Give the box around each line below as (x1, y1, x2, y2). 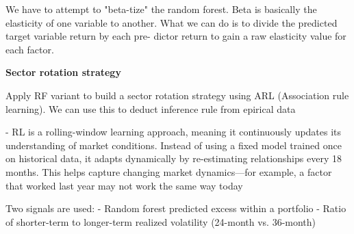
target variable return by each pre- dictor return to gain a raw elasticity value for (5, 29, 346, 43)
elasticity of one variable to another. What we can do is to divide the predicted (5, 15, 338, 29)
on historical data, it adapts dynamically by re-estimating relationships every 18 (5, 151, 342, 166)
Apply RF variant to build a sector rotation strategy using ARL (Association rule (5, 88, 349, 102)
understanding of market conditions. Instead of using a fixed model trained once (5, 138, 342, 152)
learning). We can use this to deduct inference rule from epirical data (5, 101, 296, 116)
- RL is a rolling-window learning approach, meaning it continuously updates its (5, 125, 342, 139)
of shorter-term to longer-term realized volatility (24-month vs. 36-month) (5, 214, 316, 229)
